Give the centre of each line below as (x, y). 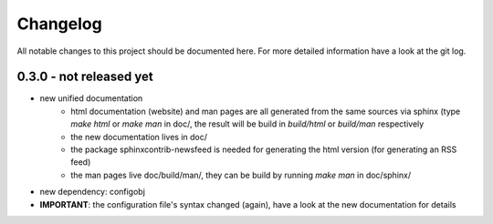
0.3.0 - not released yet (85, 77)
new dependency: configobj (93, 192)
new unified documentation (91, 98)
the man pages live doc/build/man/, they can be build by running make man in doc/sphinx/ (241, 175)
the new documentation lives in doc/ (139, 137)
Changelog (59, 24)
